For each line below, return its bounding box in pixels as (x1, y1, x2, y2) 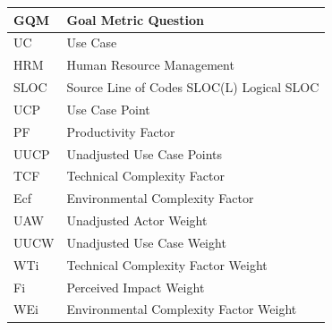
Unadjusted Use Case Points (66, 144, 223, 163)
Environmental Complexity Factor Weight (66, 300, 297, 318)
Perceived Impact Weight (66, 277, 205, 296)
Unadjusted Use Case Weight (66, 233, 226, 251)
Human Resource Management (66, 55, 234, 74)
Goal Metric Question (66, 10, 204, 29)
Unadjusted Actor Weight (66, 211, 208, 230)
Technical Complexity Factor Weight (66, 255, 268, 274)
